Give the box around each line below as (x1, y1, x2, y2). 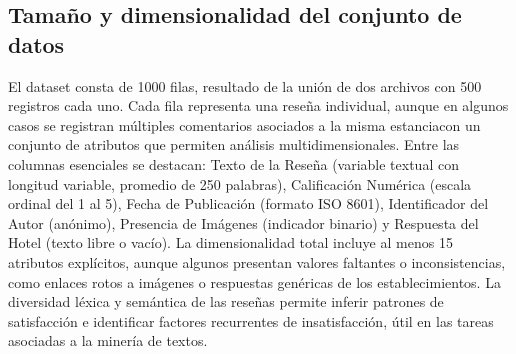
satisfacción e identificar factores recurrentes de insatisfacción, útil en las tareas (8, 310, 494, 331)
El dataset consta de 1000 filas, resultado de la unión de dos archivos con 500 (8, 75, 482, 96)
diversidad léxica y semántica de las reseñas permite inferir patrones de (8, 291, 444, 312)
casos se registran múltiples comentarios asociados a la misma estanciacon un (8, 114, 481, 135)
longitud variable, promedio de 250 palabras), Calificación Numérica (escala (8, 173, 472, 194)
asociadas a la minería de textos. (8, 330, 208, 351)
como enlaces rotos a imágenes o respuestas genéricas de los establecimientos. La (8, 271, 501, 292)
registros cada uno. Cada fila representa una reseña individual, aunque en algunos (8, 95, 509, 116)
